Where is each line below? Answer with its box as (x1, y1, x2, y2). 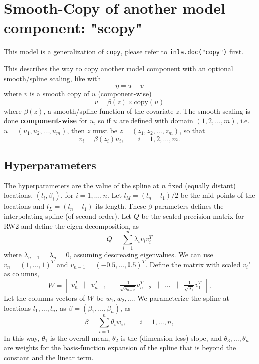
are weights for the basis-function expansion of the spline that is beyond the (4, 342, 236, 353)
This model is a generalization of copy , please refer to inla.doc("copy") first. (4, 46, 244, 57)
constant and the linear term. (4, 352, 94, 362)
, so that (179, 125, 205, 135)
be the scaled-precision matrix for (141, 210, 244, 221)
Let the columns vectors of (4, 293, 85, 303)
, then (67, 125, 85, 135)
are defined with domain (119, 115, 193, 126)
